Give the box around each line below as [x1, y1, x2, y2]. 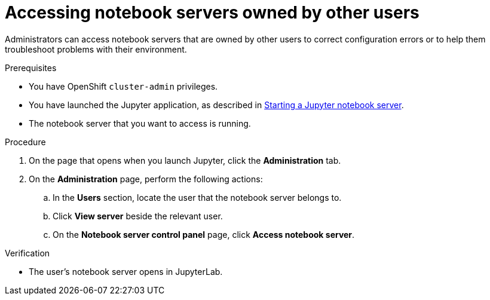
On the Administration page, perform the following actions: [29, 173, 263, 184]
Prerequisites [5, 62, 57, 73]
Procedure [5, 136, 46, 147]
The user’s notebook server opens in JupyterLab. [29, 266, 223, 277]
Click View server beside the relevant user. [53, 210, 223, 221]
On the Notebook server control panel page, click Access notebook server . [53, 229, 355, 240]
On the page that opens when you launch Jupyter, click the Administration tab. [29, 155, 341, 166]
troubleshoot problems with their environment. [5, 44, 187, 54]
